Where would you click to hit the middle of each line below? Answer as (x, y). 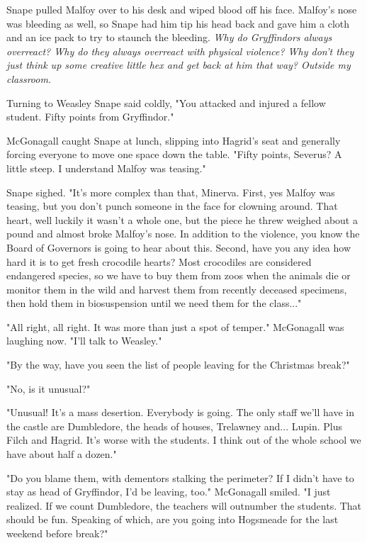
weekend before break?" (57, 533)
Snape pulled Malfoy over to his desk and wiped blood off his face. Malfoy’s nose (182, 9)
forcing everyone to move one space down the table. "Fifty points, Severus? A (174, 154)
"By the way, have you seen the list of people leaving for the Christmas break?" (178, 365)
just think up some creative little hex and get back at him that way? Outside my (179, 65)
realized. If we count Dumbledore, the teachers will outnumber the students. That (184, 505)
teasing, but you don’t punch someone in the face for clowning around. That (172, 206)
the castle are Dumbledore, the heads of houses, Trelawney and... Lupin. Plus (174, 426)
